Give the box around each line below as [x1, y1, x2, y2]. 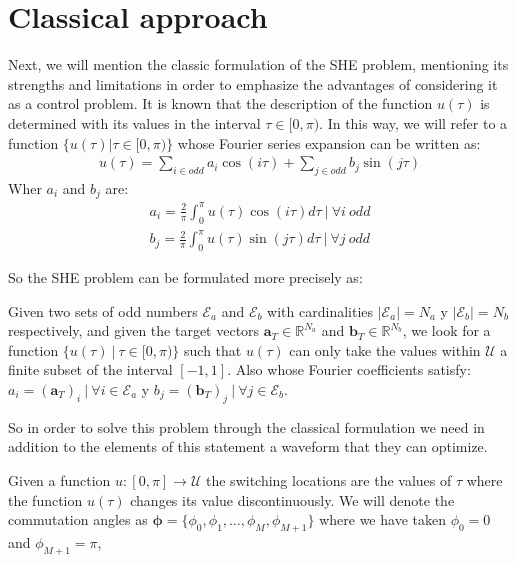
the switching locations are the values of [206, 469, 452, 490]
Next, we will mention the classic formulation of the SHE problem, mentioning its [8, 54, 509, 75]
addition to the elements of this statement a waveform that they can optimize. [8, 436, 488, 457]
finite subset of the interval [8, 359, 173, 380]
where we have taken [319, 509, 446, 530]
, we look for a [402, 320, 491, 341]
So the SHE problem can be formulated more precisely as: [8, 267, 363, 288]
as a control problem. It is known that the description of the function [8, 93, 433, 114]
